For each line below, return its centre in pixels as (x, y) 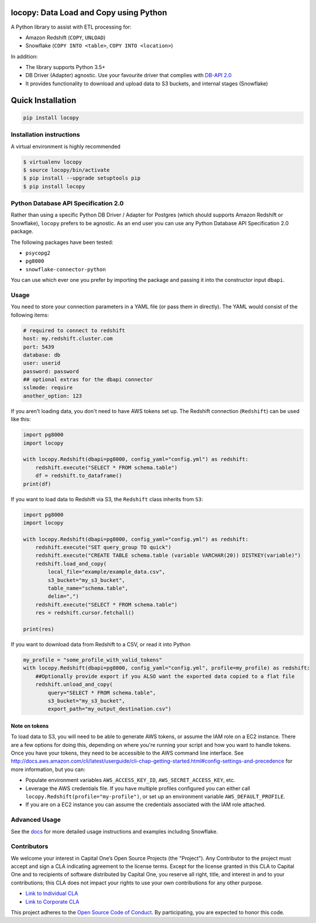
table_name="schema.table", (88, 588)
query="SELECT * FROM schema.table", (102, 693)
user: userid (42, 363)
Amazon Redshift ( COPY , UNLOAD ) (66, 37)
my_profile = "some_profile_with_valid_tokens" (92, 660)
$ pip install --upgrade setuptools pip (82, 178)
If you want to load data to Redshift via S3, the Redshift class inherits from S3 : (107, 499)
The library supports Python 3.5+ (65, 67)
